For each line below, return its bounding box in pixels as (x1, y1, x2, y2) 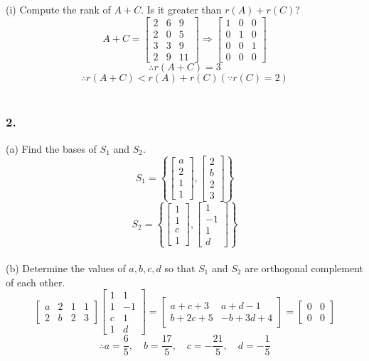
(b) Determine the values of (6, 260, 126, 275)
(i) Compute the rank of (6, 2, 111, 16)
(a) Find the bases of (6, 141, 97, 156)
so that (164, 260, 196, 275)
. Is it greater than (141, 2, 222, 16)
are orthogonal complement (245, 260, 364, 275)
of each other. (6, 274, 65, 289)
